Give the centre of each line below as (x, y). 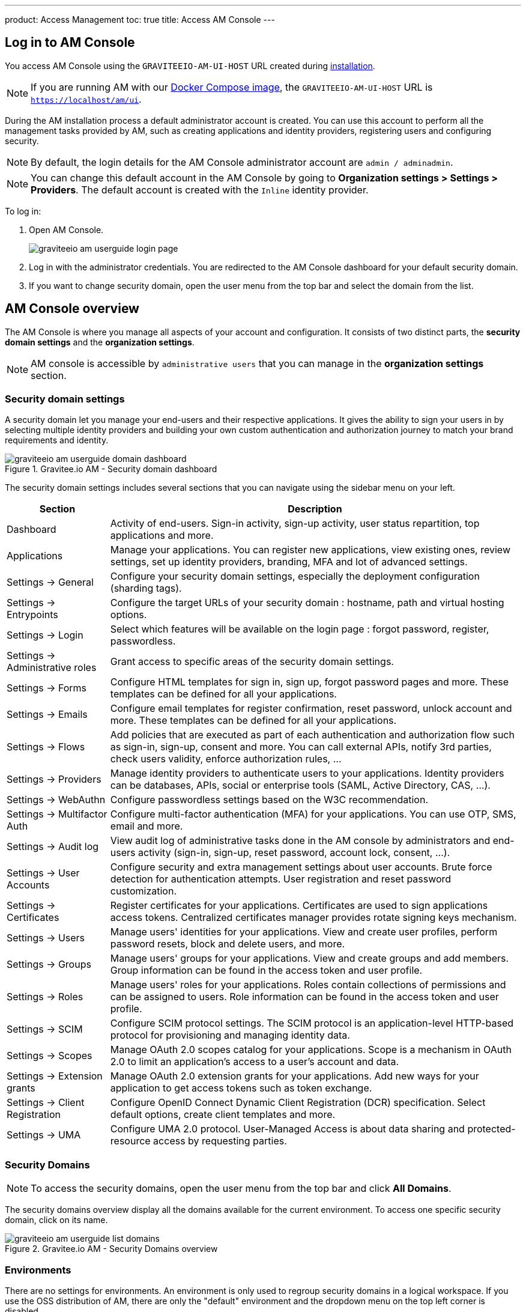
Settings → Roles (45, 997)
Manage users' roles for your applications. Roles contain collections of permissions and (308, 985)
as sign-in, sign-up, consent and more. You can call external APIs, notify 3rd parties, (301, 747)
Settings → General (50, 582)
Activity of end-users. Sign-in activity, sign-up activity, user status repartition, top (295, 524)
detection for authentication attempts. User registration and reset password (281, 879)
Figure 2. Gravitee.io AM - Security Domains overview (111, 1249)
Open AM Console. (66, 229)
